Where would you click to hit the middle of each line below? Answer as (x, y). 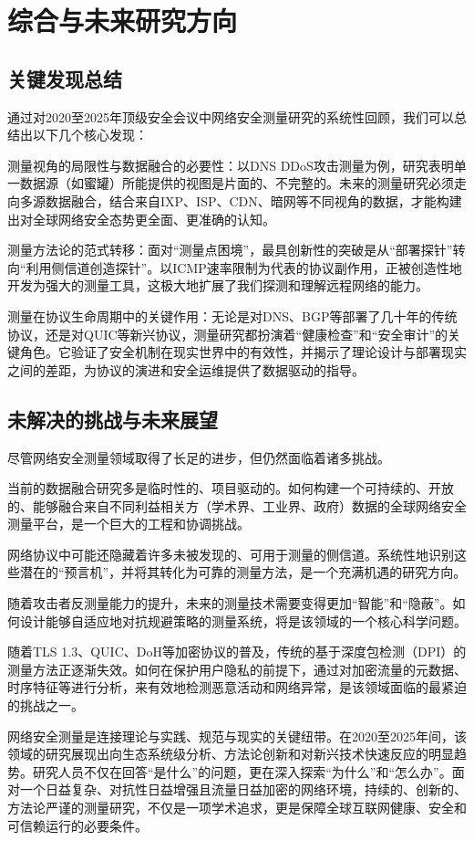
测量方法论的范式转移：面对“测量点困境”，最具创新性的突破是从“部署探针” (230, 250)
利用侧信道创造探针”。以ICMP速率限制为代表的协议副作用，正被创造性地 (244, 267)
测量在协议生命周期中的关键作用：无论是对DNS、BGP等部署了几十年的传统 (232, 315)
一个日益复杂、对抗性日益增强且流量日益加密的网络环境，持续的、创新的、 (243, 789)
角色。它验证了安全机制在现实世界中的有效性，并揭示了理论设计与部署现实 (243, 352)
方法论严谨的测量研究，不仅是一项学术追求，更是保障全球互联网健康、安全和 (237, 807)
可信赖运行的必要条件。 (77, 825)
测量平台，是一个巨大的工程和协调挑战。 (129, 524)
